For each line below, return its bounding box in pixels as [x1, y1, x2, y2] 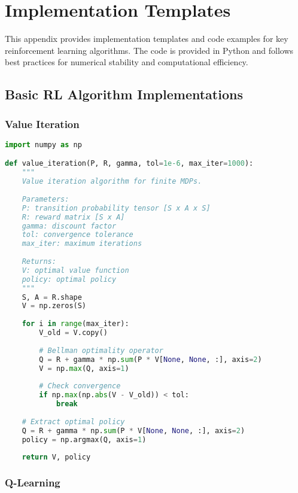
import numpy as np [5, 140, 82, 149]
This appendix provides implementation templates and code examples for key [5, 32, 288, 45]
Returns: [22, 257, 56, 266]
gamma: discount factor [22, 221, 117, 230]
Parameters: [22, 194, 69, 203]
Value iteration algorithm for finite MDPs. [22, 177, 202, 186]
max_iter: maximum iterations [22, 239, 142, 248]
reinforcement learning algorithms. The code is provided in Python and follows [5, 44, 294, 56]
